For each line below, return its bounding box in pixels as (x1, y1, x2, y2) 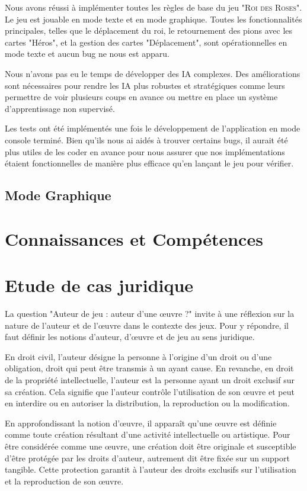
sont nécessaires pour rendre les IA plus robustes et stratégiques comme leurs (5, 79, 285, 91)
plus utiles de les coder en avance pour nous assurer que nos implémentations (5, 145, 285, 158)
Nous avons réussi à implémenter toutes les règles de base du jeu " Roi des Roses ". (5, 1, 302, 13)
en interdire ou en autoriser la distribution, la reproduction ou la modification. (5, 397, 290, 409)
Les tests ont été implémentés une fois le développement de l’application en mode (5, 122, 300, 134)
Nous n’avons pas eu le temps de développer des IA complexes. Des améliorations (5, 67, 300, 79)
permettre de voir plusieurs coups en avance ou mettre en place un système (5, 91, 278, 103)
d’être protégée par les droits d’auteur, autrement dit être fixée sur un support (5, 451, 290, 464)
